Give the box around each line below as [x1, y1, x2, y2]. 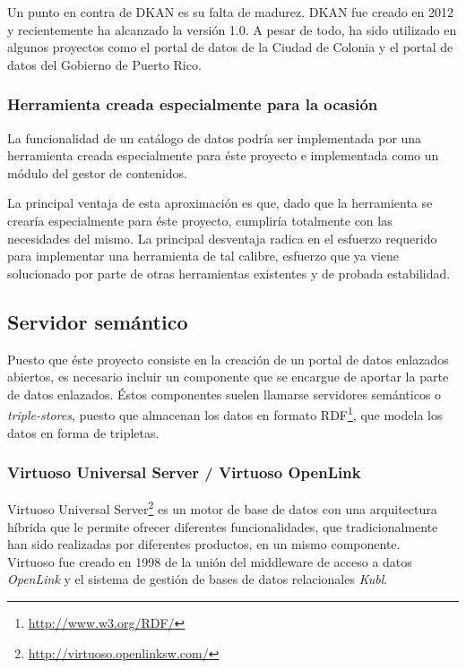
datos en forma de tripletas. [7, 423, 160, 442]
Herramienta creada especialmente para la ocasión [7, 93, 378, 116]
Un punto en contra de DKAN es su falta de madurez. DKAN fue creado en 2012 [7, 3, 454, 21]
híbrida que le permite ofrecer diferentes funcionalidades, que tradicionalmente [7, 517, 438, 536]
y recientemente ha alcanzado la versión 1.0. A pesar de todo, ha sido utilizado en [7, 20, 457, 39]
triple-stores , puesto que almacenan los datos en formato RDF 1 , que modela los [7, 403, 443, 424]
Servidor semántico [7, 307, 188, 335]
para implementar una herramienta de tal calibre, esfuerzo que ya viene [7, 246, 400, 265]
